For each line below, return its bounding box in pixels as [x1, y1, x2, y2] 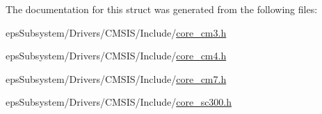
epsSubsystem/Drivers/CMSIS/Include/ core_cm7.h [6, 71, 227, 86]
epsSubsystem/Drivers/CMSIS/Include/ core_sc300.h [6, 95, 232, 109]
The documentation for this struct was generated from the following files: [6, 2, 318, 16]
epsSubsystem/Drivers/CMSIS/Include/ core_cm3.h [6, 25, 227, 39]
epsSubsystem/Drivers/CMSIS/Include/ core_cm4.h [6, 48, 227, 63]
